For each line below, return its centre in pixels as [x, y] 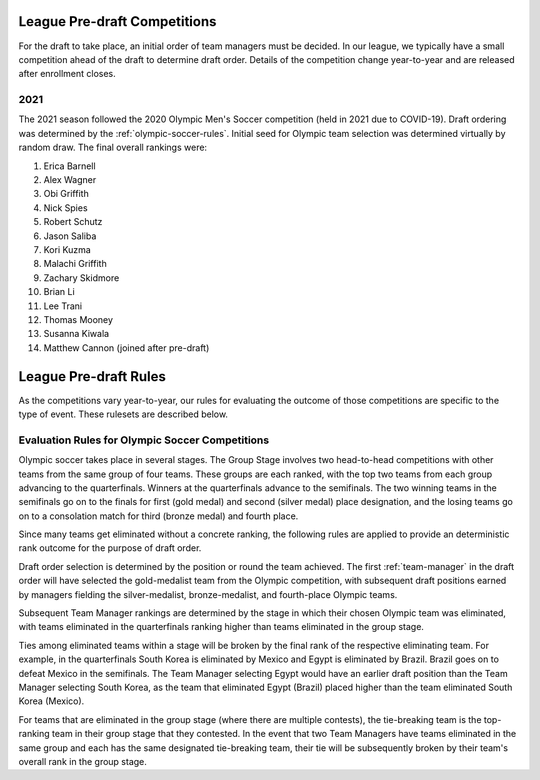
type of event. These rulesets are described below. [123, 414]
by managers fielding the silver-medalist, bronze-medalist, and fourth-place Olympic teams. [208, 594]
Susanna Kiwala [76, 334]
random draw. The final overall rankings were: [113, 147]
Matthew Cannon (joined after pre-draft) [126, 347]
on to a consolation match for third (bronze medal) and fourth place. [158, 516]
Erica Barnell [69, 166]
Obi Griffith [66, 194]
